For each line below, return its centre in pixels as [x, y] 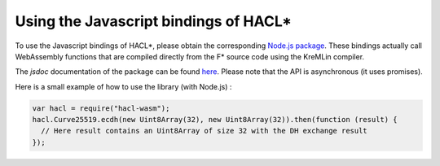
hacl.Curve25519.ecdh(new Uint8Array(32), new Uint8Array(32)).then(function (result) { [215, 120]
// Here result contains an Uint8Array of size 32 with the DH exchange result [205, 131]
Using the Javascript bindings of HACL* [154, 21]
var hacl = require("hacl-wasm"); [101, 108]
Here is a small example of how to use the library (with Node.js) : [123, 86]
